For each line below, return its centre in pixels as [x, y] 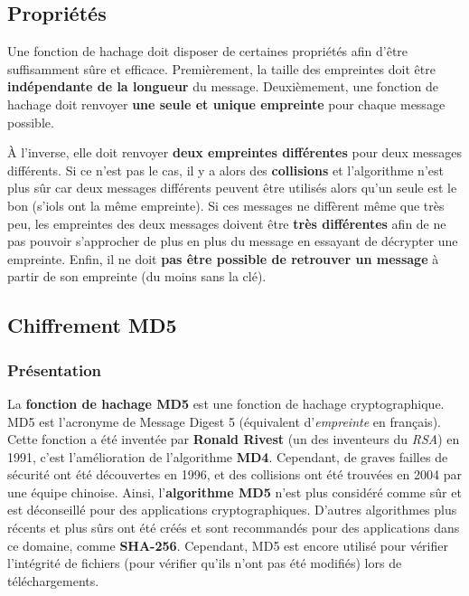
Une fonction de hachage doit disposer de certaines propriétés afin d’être [208, 51]
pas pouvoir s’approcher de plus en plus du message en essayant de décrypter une [233, 241]
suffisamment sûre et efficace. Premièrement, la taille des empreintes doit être [221, 68]
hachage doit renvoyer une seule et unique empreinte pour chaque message [226, 104]
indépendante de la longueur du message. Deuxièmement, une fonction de [223, 86]
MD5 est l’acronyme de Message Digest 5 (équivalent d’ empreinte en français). [224, 421]
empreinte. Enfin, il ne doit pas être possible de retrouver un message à [223, 258]
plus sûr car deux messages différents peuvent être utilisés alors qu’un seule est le [232, 188]
